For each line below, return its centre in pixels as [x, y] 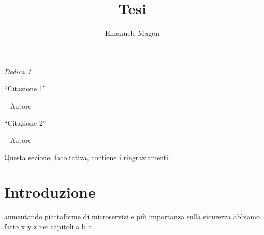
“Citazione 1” [25, 88]
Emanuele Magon [132, 33]
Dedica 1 [18, 71]
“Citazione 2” [25, 123]
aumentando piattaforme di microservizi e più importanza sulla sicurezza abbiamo [132, 216]
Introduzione [50, 192]
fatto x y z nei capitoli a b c [48, 226]
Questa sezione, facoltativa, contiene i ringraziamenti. [87, 157]
